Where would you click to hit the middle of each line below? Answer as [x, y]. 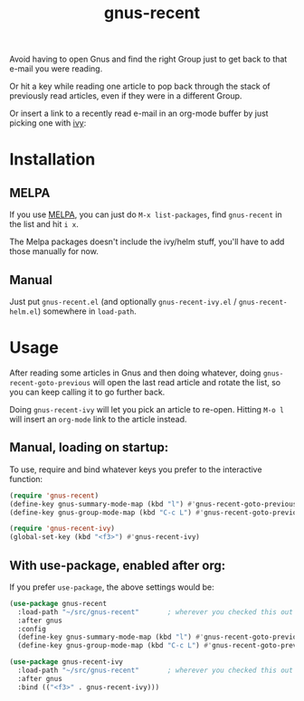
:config [32, 629]
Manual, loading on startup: [89, 447]
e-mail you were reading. [56, 69]
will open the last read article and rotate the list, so [187, 382]
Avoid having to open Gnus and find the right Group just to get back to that [148, 59]
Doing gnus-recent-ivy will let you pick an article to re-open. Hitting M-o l [147, 409]
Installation [52, 160]
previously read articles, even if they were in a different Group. [126, 96]
